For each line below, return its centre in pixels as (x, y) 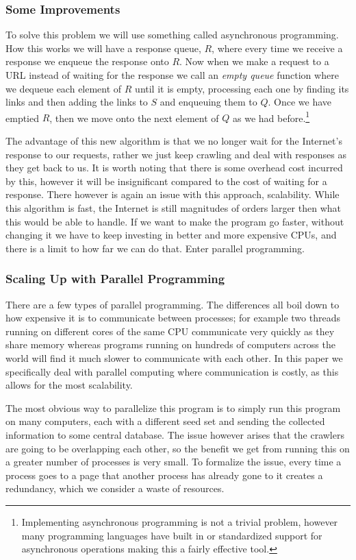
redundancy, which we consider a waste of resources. (115, 488)
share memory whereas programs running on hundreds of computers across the (170, 344)
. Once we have (300, 102)
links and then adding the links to (77, 102)
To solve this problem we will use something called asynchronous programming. (172, 35)
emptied (22, 118)
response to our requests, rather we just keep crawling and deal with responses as (176, 154)
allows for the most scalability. (69, 385)
